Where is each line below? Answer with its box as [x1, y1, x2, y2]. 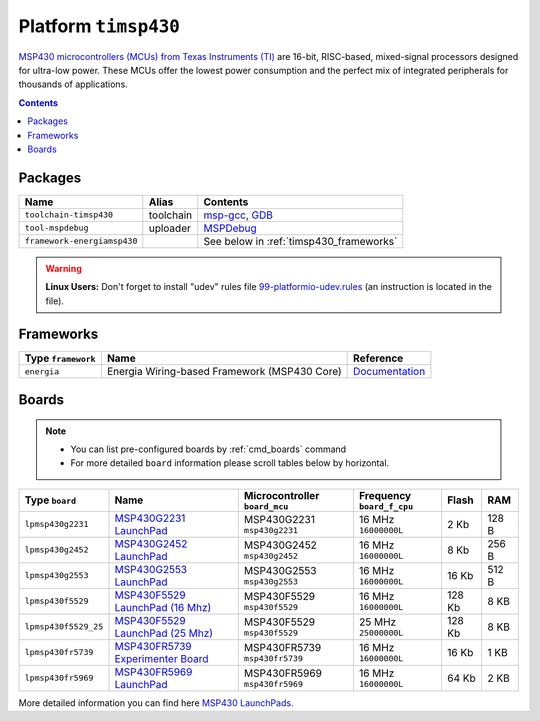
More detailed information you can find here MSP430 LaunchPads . [18, 696, 294, 709]
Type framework [24, 351, 96, 365]
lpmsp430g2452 [24, 545, 89, 555]
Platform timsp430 [18, 15, 180, 37]
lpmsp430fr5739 [24, 647, 94, 658]
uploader [148, 221, 192, 235]
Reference [353, 351, 404, 365]
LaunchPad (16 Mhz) [114, 600, 212, 614]
